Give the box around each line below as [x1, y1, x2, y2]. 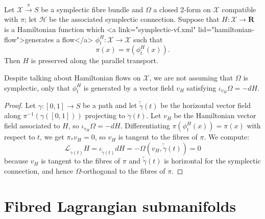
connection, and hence [4, 166, 74, 176]
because [4, 155, 29, 166]
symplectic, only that [4, 82, 70, 93]
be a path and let [83, 100, 137, 111]
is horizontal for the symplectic [164, 155, 261, 166]
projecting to [85, 110, 126, 121]
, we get [40, 131, 64, 142]
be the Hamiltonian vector [174, 110, 256, 121]
